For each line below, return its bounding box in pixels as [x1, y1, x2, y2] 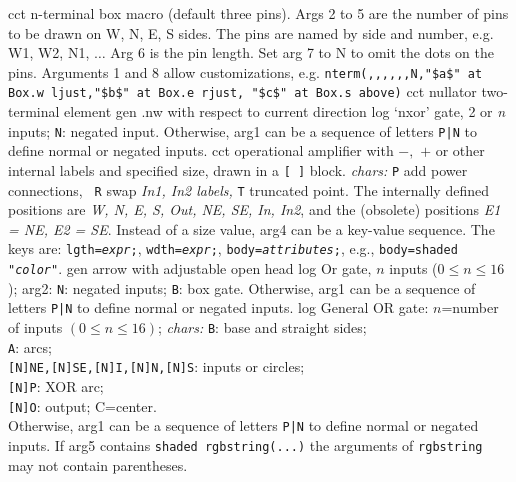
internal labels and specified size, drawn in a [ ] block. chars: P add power [8, 159, 468, 180]
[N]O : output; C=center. [8, 395, 157, 416]
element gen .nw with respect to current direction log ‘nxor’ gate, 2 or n [64, 101, 506, 122]
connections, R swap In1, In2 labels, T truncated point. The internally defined [8, 179, 489, 200]
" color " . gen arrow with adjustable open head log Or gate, [8, 258, 372, 279]
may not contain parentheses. [8, 454, 188, 475]
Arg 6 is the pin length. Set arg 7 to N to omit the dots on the [110, 42, 494, 63]
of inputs [8, 317, 63, 338]
